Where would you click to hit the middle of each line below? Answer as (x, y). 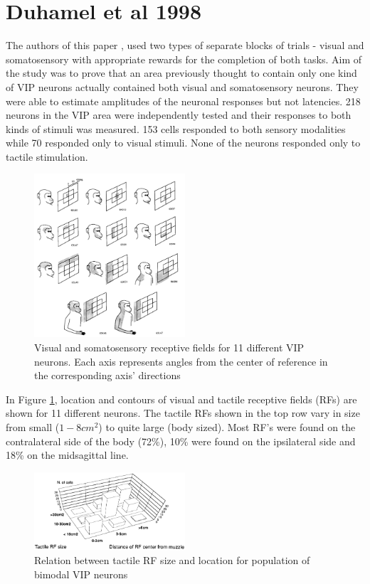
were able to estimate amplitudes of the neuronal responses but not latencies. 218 (183, 101)
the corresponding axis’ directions (107, 375)
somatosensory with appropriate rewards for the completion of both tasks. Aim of (184, 59)
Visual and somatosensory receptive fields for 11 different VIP (169, 347)
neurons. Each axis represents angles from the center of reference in (181, 361)
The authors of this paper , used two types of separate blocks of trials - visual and (185, 45)
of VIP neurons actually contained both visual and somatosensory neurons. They (182, 86)
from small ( (33, 427)
